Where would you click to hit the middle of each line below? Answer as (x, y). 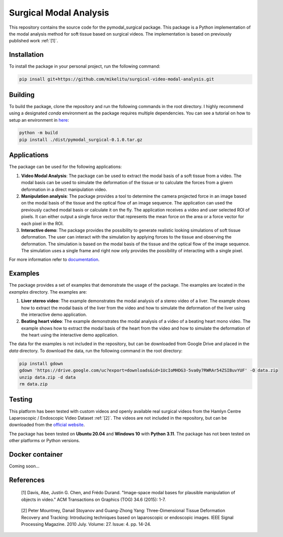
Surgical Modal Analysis (59, 13)
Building (22, 95)
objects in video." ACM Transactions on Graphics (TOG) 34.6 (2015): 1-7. (94, 500)
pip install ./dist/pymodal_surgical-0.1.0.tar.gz (81, 139)
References (27, 480)
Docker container (36, 454)
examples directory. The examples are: (48, 292)
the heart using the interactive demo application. (70, 335)
